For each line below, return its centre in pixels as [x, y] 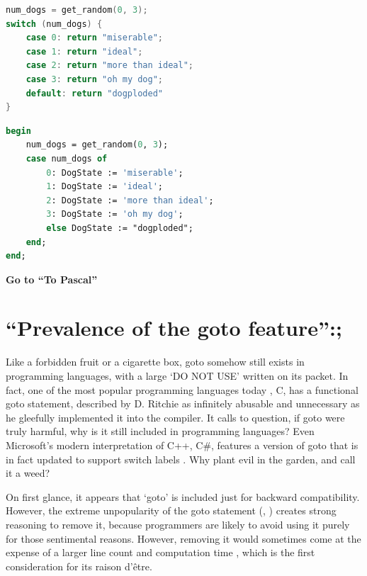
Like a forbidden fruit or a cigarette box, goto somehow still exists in [155, 362]
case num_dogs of [67, 158]
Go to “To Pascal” [52, 279]
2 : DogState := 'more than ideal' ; [130, 200]
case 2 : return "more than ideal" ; [109, 66]
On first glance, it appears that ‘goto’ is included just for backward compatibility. [183, 496]
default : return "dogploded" [94, 93]
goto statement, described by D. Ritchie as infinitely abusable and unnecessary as [183, 403]
